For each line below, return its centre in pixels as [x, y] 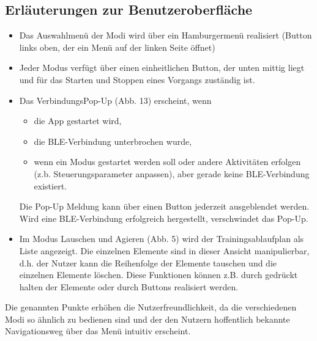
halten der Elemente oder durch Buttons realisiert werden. [129, 286]
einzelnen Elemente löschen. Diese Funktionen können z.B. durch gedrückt [158, 275]
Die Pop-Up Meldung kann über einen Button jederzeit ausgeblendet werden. [164, 206]
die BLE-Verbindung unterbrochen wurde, [113, 141]
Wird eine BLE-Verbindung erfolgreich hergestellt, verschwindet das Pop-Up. [164, 218]
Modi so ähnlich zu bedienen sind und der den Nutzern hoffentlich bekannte [147, 319]
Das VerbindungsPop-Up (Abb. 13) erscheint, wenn [115, 100]
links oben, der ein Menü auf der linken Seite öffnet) [117, 47]
